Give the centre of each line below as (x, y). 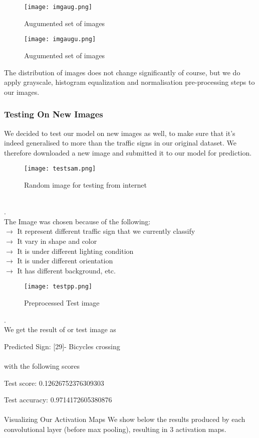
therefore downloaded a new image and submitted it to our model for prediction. (128, 152)
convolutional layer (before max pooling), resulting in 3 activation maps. (115, 429)
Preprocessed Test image (62, 302)
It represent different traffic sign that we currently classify (106, 231)
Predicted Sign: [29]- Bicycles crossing (62, 346)
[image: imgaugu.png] (60, 39)
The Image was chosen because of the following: (77, 221)
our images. (22, 92)
